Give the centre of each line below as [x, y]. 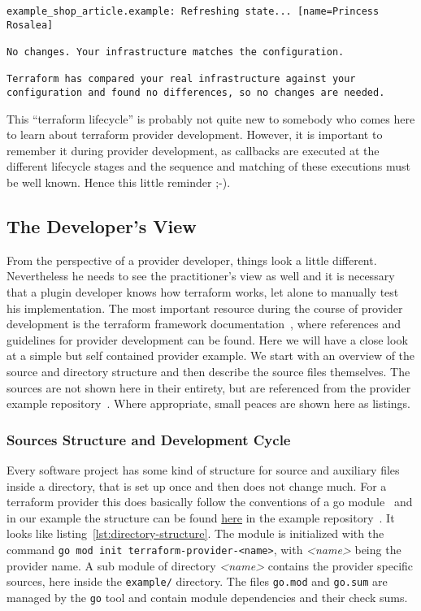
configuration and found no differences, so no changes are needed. [196, 92]
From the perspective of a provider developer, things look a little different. [192, 260]
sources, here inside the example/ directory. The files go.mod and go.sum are [197, 581]
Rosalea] [30, 25]
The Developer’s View [102, 225]
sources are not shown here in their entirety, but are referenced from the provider [209, 387]
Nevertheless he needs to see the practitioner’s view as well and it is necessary [201, 276]
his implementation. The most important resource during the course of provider [205, 308]
